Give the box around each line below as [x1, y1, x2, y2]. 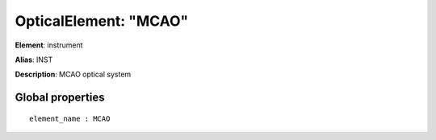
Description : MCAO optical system [15, 69, 132, 80]
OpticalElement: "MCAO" [15, 12, 189, 30]
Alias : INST [15, 55, 53, 64]
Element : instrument [15, 40, 84, 50]
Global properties [15, 91, 105, 105]
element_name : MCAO [29, 113, 111, 123]
